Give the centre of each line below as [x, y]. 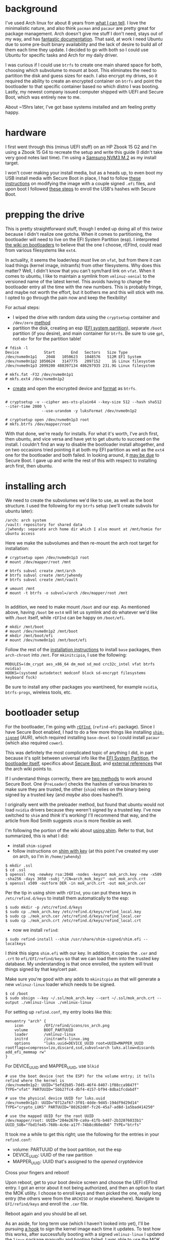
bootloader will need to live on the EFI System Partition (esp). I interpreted [82, 239]
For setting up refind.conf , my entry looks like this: [59, 1012]
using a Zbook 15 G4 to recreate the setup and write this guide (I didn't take [84, 152]
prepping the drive [45, 215]
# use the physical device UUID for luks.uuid [55, 1098]
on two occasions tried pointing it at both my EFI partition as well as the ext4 [85, 450]
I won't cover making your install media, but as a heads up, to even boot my [84, 173]
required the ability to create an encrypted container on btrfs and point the [83, 81]
